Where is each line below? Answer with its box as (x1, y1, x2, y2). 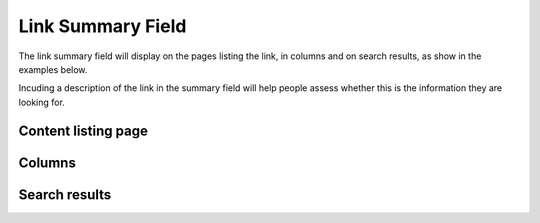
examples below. (18, 63, 88, 75)
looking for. (18, 96, 65, 108)
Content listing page (18, 122, 149, 139)
